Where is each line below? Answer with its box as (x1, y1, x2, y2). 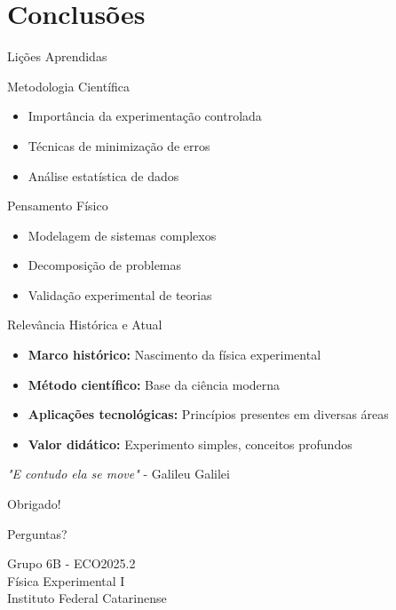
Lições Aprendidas (7, 47, 107, 66)
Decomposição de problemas (28, 256, 182, 274)
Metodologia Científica (7, 76, 131, 95)
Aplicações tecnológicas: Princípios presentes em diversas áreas (28, 405, 389, 424)
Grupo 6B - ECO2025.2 (7, 554, 136, 573)
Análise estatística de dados (28, 166, 179, 185)
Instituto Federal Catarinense (7, 589, 167, 607)
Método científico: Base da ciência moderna (28, 375, 281, 393)
